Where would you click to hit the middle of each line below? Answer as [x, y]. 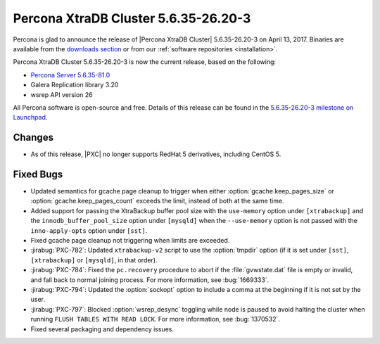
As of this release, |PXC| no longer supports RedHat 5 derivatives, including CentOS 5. [156, 154]
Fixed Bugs [38, 174]
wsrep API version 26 [62, 94]
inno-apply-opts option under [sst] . [89, 230]
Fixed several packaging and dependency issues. [102, 329]
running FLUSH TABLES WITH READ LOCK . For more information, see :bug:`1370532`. [156, 319]
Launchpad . [30, 117]
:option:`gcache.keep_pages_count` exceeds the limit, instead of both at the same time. [157, 201]
